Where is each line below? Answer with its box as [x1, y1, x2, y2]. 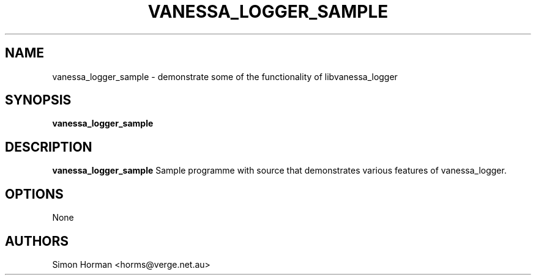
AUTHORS [5, 233, 69, 249]
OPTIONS [5, 186, 64, 202]
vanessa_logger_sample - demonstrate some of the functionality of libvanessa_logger [52, 71, 398, 82]
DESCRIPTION [5, 139, 92, 155]
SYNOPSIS [5, 92, 72, 108]
